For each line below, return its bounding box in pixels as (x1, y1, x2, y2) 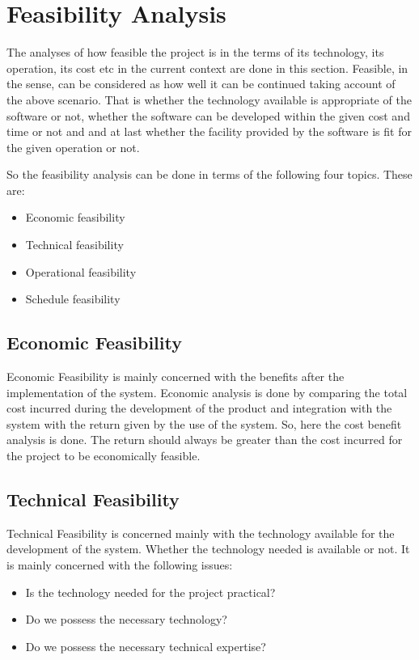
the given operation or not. (6, 138, 140, 155)
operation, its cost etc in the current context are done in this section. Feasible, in (6, 59, 408, 76)
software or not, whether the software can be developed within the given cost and (6, 107, 410, 124)
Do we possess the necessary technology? (25, 611, 227, 628)
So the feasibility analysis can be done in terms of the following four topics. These (6, 166, 413, 183)
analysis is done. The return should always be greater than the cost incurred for (6, 431, 403, 448)
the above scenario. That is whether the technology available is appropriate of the (6, 91, 412, 108)
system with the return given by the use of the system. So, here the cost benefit (6, 415, 402, 432)
